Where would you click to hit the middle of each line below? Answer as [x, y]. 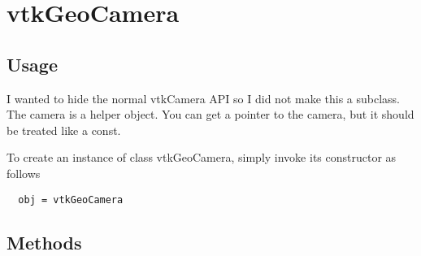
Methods [44, 242]
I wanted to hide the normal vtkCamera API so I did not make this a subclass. [204, 98]
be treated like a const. [64, 130]
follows [24, 173]
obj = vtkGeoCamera [71, 200]
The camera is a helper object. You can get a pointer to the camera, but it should [210, 114]
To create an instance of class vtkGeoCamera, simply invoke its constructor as [202, 157]
